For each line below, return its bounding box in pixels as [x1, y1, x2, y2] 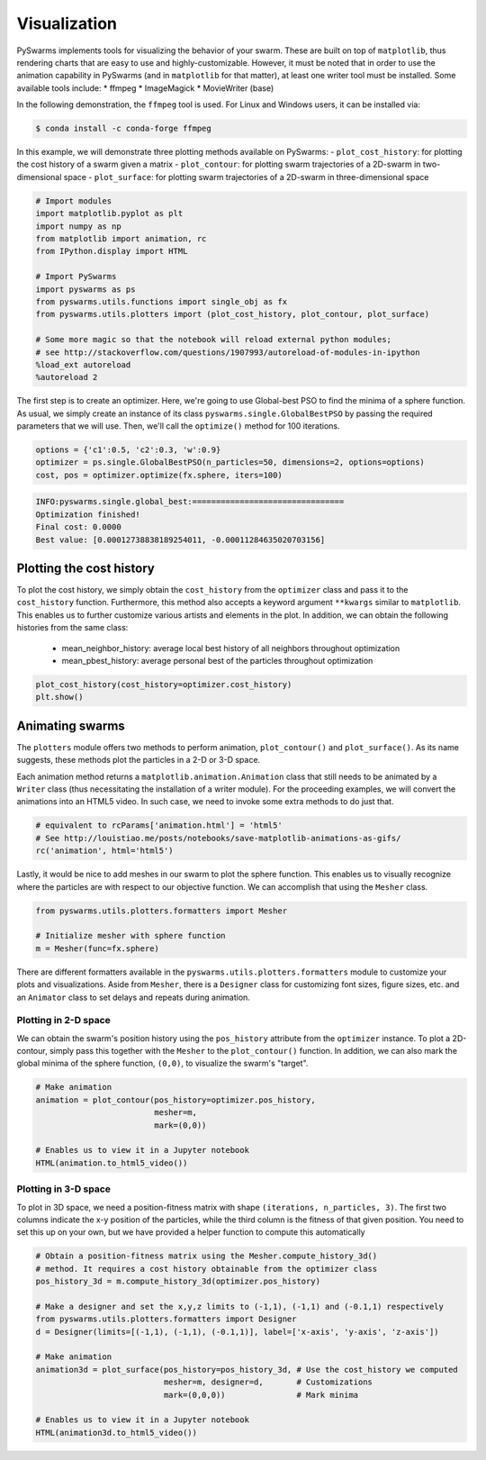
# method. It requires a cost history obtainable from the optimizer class [35, 1264, 378, 1274]
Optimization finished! [35, 509, 141, 520]
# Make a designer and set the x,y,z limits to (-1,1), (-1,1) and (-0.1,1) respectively [35, 1301, 445, 1311]
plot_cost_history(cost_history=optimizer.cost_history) [35, 680, 292, 690]
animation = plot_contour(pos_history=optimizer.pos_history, [35, 1094, 316, 1105]
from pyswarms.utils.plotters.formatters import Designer [35, 1314, 297, 1324]
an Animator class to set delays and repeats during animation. [16, 992, 251, 1002]
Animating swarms [16, 718, 125, 733]
